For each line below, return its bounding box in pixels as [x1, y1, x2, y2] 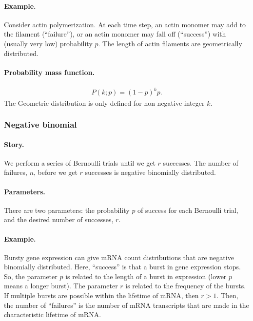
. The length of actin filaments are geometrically [98, 38, 242, 48]
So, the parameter [4, 271, 58, 281]
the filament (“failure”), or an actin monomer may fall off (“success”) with [4, 29, 226, 39]
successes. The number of [163, 157, 238, 168]
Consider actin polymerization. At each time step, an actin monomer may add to [4, 19, 246, 29]
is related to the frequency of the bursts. [125, 281, 246, 291]
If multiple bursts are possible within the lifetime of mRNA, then [4, 290, 199, 301]
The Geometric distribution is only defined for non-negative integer [4, 97, 205, 108]
